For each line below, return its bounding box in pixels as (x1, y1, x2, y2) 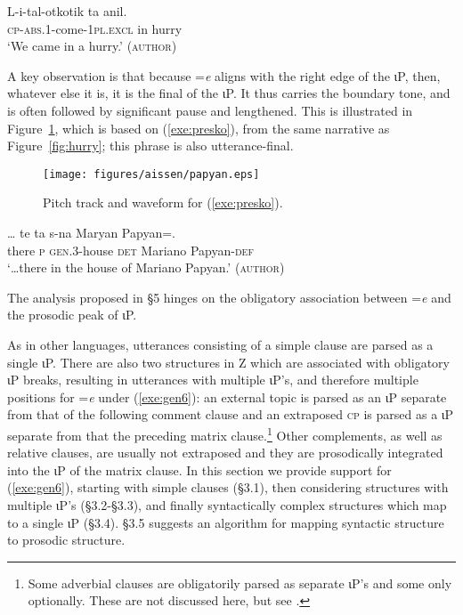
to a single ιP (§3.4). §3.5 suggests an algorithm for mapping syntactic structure (7, 513, 444, 531)
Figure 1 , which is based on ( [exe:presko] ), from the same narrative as (7, 118, 390, 137)
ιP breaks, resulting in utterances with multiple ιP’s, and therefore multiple (7, 370, 418, 389)
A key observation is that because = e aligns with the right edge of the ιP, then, (7, 66, 441, 85)
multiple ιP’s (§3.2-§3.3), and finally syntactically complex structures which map (7, 495, 447, 514)
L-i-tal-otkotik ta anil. (7, 2, 127, 20)
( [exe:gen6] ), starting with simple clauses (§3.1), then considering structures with (7, 478, 449, 497)
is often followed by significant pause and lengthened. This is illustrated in (7, 101, 413, 119)
